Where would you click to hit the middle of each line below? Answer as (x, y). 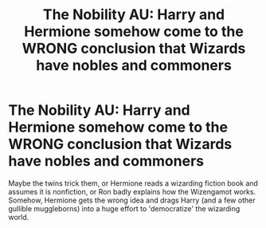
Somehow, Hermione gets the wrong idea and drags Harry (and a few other (132, 200)
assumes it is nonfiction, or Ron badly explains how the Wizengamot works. (132, 191)
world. (19, 217)
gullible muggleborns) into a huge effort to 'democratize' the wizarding (124, 208)
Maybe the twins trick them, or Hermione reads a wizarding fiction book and (133, 183)
